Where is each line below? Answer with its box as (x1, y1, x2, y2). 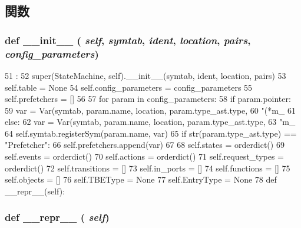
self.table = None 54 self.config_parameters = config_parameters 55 (5, 81, 253, 93)
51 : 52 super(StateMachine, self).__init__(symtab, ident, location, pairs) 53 (5, 69, 286, 81)
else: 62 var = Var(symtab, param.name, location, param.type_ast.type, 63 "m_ (5, 115, 296, 128)
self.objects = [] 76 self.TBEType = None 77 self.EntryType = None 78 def (5, 173, 277, 186)
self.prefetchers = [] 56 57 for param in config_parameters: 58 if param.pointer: (5, 92, 291, 105)
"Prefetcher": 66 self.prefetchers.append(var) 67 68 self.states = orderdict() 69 (5, 138, 285, 151)
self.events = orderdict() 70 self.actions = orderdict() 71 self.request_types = (5, 150, 284, 163)
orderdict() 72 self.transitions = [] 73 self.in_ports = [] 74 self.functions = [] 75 (5, 161, 290, 174)
